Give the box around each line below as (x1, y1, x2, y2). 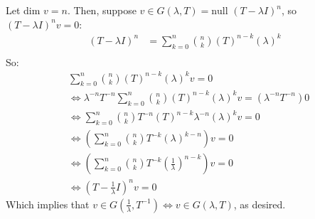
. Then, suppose (67, 3, 137, 17)
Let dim (6, 3, 41, 17)
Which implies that (6, 196, 90, 211)
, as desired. (233, 196, 286, 211)
